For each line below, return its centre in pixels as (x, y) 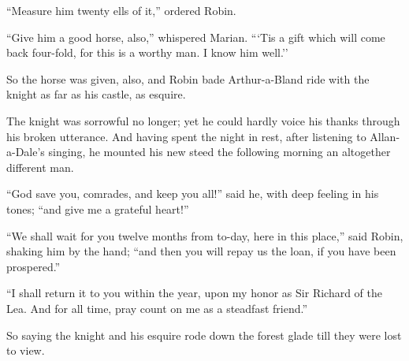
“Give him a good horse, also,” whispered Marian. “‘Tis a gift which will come (196, 37)
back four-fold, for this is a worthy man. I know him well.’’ (147, 52)
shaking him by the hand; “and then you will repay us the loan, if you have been (201, 251)
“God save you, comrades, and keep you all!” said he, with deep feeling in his (193, 194)
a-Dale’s (26, 152)
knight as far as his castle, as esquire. (96, 94)
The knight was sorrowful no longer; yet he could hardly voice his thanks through (203, 120)
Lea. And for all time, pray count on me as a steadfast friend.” (157, 308)
